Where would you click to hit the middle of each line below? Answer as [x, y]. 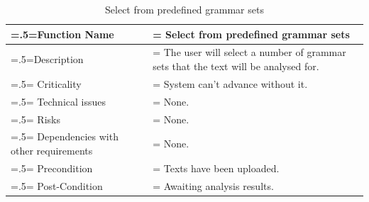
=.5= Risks [35, 119]
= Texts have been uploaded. [216, 168]
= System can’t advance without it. [230, 83]
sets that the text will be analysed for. [236, 66]
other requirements [52, 150]
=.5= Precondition [52, 168]
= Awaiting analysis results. [213, 185]
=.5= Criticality [46, 83]
